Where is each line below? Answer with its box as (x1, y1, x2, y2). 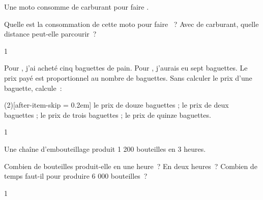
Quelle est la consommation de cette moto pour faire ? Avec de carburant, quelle (4, 18, 259, 29)
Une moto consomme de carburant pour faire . (4, 2, 149, 12)
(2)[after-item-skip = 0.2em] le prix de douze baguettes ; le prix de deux (4, 99, 229, 110)
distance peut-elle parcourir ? (4, 28, 97, 39)
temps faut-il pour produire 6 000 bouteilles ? (4, 171, 148, 181)
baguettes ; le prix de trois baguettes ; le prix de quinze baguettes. (4, 109, 211, 120)
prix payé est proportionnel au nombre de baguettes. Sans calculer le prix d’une (4, 72, 252, 83)
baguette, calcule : (4, 82, 62, 93)
